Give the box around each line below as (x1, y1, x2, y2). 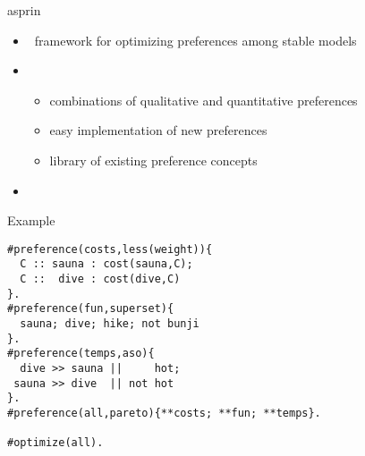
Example (7, 211, 55, 230)
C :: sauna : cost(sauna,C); (20, 258, 193, 271)
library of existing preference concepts (49, 150, 258, 169)
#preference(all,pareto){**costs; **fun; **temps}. (7, 406, 321, 419)
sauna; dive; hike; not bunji (20, 317, 199, 331)
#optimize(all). (7, 436, 104, 450)
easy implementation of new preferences (49, 121, 267, 139)
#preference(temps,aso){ (7, 347, 155, 360)
